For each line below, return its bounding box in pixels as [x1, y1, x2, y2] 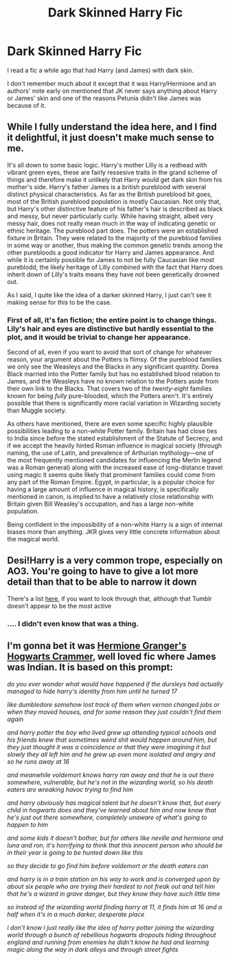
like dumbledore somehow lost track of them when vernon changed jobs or [7, 700, 220, 708]
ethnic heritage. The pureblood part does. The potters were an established [7, 226, 218, 235]
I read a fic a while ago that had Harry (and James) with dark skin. [7, 66, 194, 74]
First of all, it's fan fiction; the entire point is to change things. [7, 315, 217, 325]
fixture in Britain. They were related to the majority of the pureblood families [7, 233, 222, 242]
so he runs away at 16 [7, 757, 70, 766]
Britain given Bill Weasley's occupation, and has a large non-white [7, 500, 194, 508]
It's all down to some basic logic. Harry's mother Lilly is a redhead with [7, 161, 207, 169]
